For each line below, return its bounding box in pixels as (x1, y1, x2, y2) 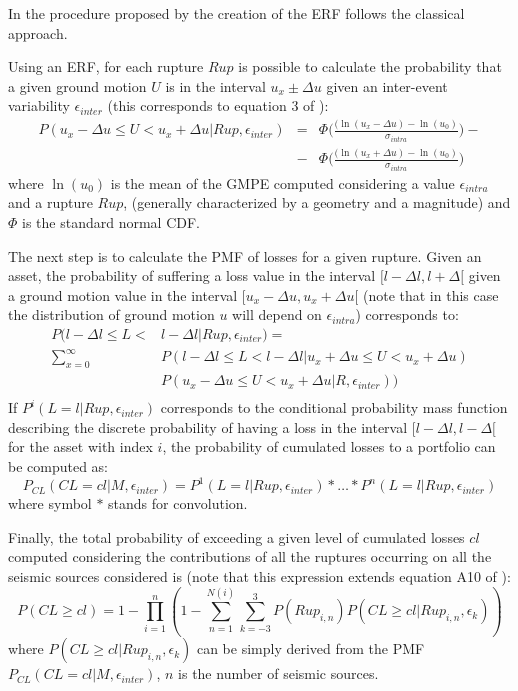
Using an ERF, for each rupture (8, 56, 204, 77)
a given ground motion (8, 75, 147, 96)
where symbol (8, 493, 92, 514)
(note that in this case (362, 284, 499, 305)
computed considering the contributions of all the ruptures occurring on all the (8, 546, 492, 567)
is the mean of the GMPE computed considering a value (110, 172, 455, 193)
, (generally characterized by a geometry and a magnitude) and (123, 192, 511, 213)
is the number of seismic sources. (178, 663, 379, 684)
